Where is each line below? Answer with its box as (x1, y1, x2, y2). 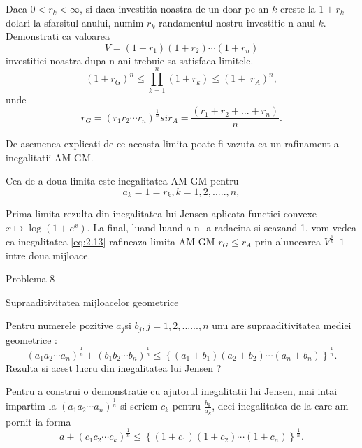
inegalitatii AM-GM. (6, 150, 94, 164)
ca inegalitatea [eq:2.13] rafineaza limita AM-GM (6, 233, 215, 248)
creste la (280, 1, 316, 15)
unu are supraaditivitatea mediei (212, 318, 352, 333)
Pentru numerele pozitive (6, 318, 113, 333)
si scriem (120, 398, 158, 413)
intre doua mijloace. (6, 247, 91, 262)
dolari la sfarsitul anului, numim (6, 15, 144, 29)
